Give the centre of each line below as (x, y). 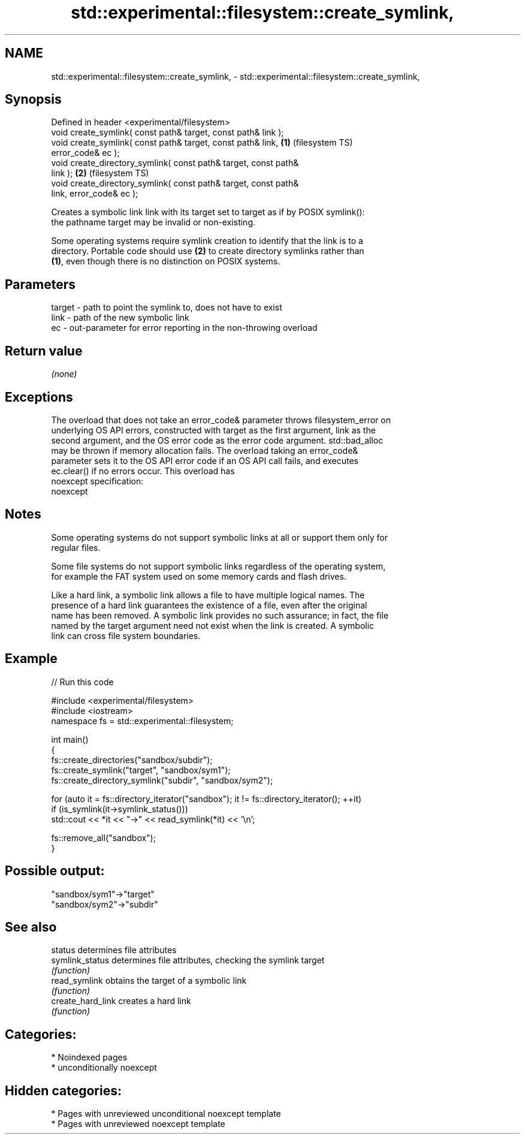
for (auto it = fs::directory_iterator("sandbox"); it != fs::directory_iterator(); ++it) (206, 798)
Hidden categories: (63, 1090)
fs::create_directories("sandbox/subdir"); (132, 760)
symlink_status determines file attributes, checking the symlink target (188, 960)
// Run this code (82, 682)
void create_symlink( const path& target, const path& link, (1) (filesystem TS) (202, 143)
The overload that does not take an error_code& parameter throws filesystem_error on (221, 420)
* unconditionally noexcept (104, 1068)
